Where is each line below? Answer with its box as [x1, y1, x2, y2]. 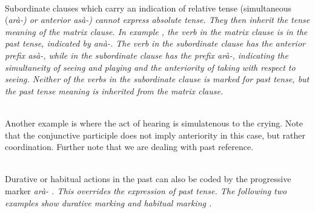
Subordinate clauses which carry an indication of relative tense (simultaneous [5, 1, 292, 14]
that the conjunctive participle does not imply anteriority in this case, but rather [5, 128, 305, 141]
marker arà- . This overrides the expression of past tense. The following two [5, 184, 287, 197]
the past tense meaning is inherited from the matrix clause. [5, 84, 224, 97]
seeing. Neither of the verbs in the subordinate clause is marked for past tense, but [5, 73, 310, 85]
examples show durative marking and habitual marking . [5, 196, 212, 209]
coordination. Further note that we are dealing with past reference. [5, 140, 254, 153]
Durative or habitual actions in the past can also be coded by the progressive [5, 172, 291, 185]
